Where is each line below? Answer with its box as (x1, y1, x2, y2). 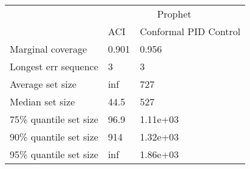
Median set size (10, 94, 75, 108)
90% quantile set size (10, 130, 98, 144)
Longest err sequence (10, 59, 98, 73)
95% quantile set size (10, 147, 98, 161)
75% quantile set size (10, 112, 98, 126)
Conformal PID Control (140, 24, 241, 38)
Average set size (10, 77, 76, 91)
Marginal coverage (10, 42, 87, 56)
